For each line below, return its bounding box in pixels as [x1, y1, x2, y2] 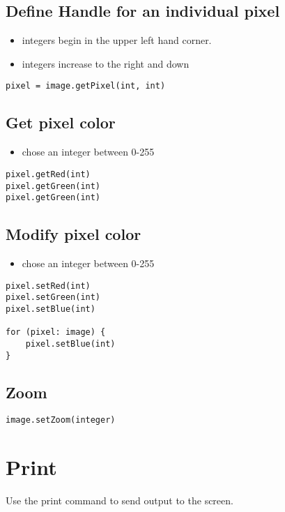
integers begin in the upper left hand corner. [22, 33, 212, 47]
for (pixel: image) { [6, 327, 106, 338]
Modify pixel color [6, 223, 141, 245]
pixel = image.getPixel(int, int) [6, 81, 166, 91]
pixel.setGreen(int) [6, 292, 101, 303]
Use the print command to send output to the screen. [6, 493, 233, 508]
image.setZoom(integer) [6, 415, 116, 426]
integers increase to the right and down [22, 56, 190, 70]
